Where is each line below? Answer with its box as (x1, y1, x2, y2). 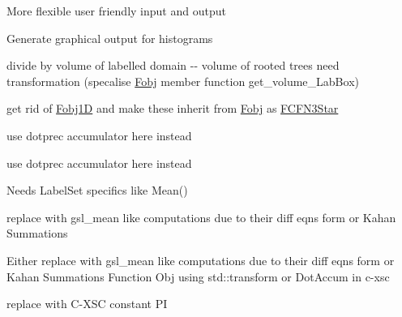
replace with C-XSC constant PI (6, 295, 168, 312)
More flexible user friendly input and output (6, 2, 226, 19)
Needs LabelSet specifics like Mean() (6, 182, 188, 199)
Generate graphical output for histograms (6, 29, 213, 46)
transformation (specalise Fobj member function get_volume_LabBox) (6, 72, 359, 89)
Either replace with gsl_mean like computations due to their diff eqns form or (6, 251, 395, 268)
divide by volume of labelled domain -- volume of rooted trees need (6, 57, 340, 74)
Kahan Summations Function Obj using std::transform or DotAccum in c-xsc (6, 268, 390, 285)
